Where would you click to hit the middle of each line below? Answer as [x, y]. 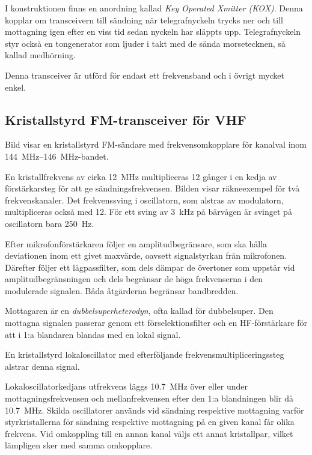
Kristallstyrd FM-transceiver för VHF [126, 119]
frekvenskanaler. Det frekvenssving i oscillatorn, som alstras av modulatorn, [144, 200]
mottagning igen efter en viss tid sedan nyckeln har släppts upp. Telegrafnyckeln [153, 32]
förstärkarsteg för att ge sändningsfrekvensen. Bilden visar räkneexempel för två [152, 188]
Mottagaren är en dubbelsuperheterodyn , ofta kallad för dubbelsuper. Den [139, 311]
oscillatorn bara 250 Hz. [50, 223]
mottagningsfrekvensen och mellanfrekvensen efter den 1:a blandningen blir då [149, 398]
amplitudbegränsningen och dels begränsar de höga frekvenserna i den [134, 279]
